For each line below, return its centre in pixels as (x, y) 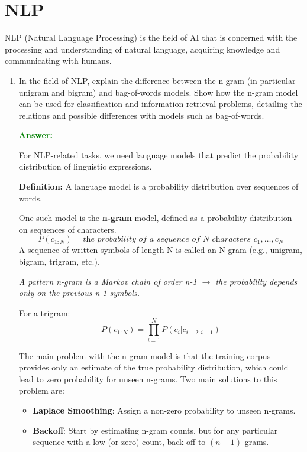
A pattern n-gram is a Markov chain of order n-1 (108, 281)
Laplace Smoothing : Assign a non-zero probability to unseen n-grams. (164, 410)
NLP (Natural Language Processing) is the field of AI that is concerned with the (151, 38)
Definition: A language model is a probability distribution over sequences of (159, 186)
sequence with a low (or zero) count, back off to (119, 442)
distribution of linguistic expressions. (85, 166)
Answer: (35, 135)
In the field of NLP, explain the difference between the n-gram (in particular (157, 80)
